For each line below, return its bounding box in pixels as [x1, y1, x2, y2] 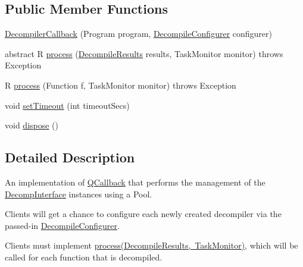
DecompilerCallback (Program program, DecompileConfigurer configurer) [5, 27, 272, 40]
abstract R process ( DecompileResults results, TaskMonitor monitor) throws [5, 47, 283, 59]
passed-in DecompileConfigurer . [5, 219, 120, 231]
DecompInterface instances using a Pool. [5, 187, 152, 200]
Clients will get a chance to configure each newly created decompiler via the [5, 208, 282, 220]
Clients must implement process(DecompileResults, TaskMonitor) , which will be [5, 239, 298, 252]
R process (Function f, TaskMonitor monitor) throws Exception [5, 78, 236, 91]
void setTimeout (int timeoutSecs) [5, 99, 130, 111]
